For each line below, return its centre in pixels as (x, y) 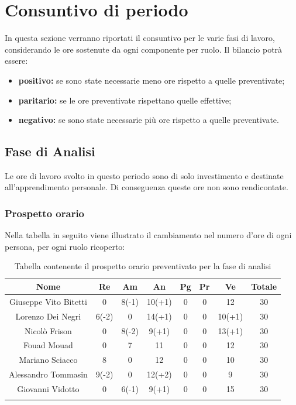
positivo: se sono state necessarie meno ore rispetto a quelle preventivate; (152, 80)
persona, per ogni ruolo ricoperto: (65, 246)
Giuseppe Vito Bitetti (48, 301)
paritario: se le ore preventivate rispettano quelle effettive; (125, 100)
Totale (264, 286)
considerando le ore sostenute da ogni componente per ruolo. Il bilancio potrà (144, 49)
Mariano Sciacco (48, 360)
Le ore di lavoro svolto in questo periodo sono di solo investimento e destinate (144, 175)
